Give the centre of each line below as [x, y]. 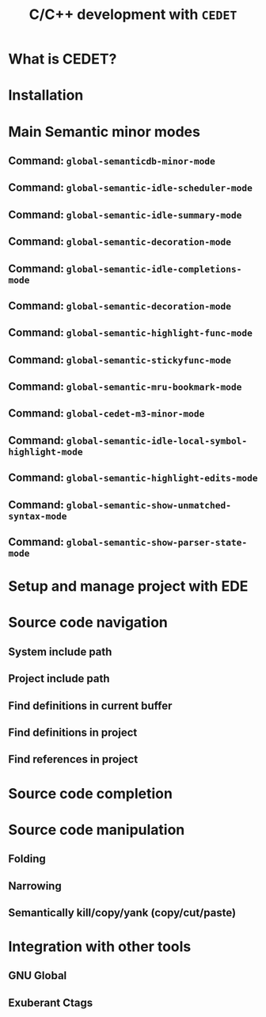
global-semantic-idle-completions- [154, 269]
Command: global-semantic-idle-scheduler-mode [131, 188]
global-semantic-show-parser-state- [157, 543]
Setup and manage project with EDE [128, 587]
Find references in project [73, 759]
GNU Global [38, 976]
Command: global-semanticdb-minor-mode [112, 160]
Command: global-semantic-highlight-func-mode [131, 333]
